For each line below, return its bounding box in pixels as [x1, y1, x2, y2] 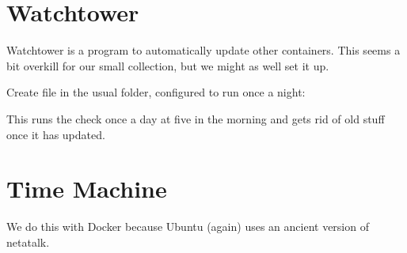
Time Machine [6, 172, 167, 205]
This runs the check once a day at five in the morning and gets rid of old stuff [6, 110, 385, 126]
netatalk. [6, 233, 50, 250]
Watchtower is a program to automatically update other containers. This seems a [6, 42, 401, 59]
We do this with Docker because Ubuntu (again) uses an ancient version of [6, 218, 369, 235]
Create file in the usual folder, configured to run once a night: [6, 84, 306, 100]
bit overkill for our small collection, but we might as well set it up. [6, 57, 329, 74]
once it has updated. [6, 126, 105, 142]
